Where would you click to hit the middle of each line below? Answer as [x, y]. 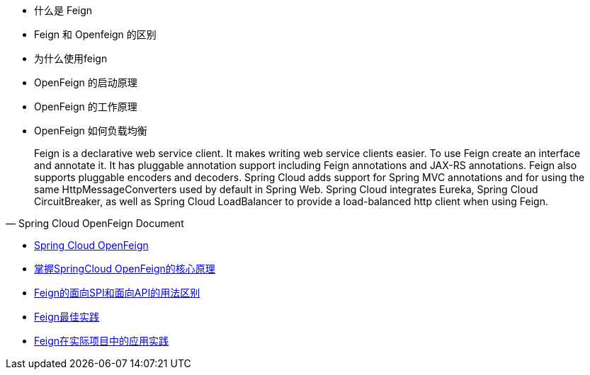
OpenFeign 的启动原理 [86, 82]
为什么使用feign [71, 58]
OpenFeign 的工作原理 [86, 106]
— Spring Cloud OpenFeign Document [95, 223]
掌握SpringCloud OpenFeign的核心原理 [125, 269]
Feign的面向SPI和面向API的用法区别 [117, 293]
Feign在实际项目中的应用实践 [102, 341]
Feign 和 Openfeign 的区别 [95, 34]
